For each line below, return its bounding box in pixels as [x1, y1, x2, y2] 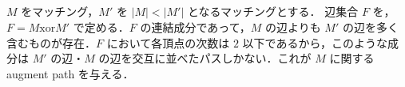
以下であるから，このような [242, 34, 388, 51]
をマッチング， [21, 3, 99, 20]
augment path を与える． [6, 65, 134, 81]
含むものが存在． [6, 34, 96, 51]
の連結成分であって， [140, 18, 251, 35]
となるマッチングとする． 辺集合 [187, 3, 359, 20]
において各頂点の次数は [106, 34, 230, 51]
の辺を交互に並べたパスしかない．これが [98, 50, 312, 66]
